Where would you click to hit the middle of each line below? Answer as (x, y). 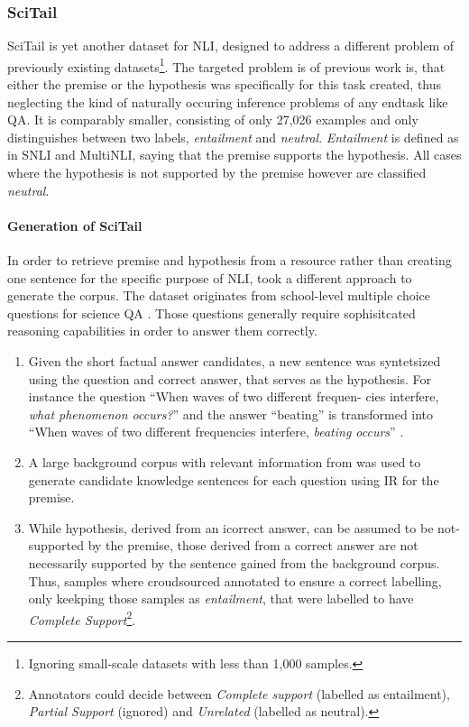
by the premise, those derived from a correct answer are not (253, 545)
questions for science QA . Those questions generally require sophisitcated (212, 313)
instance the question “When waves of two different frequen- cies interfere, (234, 396)
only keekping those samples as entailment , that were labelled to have (221, 598)
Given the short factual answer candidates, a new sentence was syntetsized (234, 360)
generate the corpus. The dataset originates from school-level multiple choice (219, 295)
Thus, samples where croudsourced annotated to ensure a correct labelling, (235, 580)
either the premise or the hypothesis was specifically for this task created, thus (225, 84)
